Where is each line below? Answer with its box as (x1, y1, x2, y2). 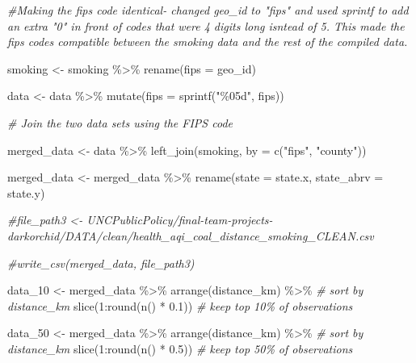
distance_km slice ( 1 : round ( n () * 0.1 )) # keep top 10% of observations (7, 297, 353, 314)
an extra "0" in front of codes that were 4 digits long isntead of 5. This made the (7, 17, 405, 34)
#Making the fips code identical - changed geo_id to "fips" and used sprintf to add (7, 2, 409, 18)
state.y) (7, 184, 45, 201)
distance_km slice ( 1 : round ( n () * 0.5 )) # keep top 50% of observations (7, 340, 353, 357)
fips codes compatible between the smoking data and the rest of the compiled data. (7, 33, 408, 50)
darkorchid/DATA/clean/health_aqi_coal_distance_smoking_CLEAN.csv (7, 227, 374, 244)
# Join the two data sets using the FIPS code (7, 114, 233, 131)
